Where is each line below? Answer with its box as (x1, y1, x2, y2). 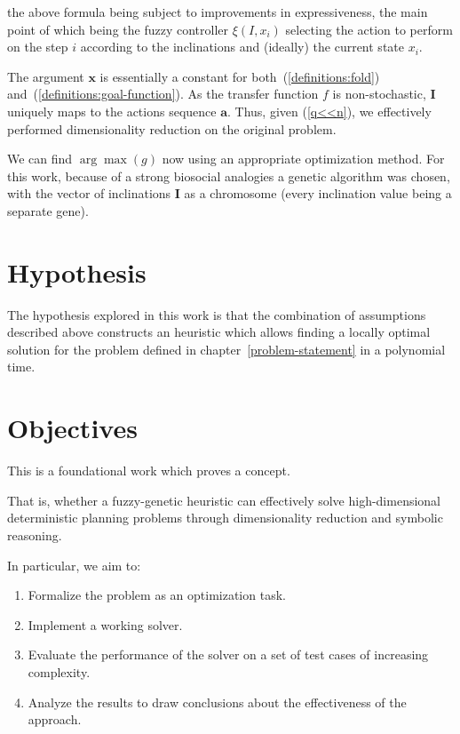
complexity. (28, 662, 91, 681)
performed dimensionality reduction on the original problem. (7, 119, 337, 138)
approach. (28, 710, 82, 729)
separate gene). (7, 201, 89, 219)
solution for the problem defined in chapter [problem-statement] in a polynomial (7, 339, 446, 358)
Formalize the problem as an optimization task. (28, 586, 286, 604)
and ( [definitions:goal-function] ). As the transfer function (7, 84, 319, 103)
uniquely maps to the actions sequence (7, 101, 217, 120)
